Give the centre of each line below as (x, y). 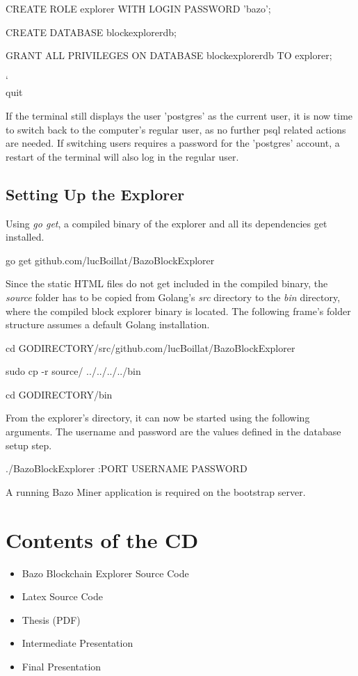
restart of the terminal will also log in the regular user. (122, 156)
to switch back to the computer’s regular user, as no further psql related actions (176, 129)
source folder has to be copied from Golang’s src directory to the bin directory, (173, 297)
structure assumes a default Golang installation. (108, 324)
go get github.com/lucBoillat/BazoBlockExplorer (110, 260)
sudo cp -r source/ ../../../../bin (73, 371)
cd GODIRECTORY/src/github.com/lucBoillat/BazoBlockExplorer (150, 347)
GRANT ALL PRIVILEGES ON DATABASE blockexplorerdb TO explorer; (169, 55)
